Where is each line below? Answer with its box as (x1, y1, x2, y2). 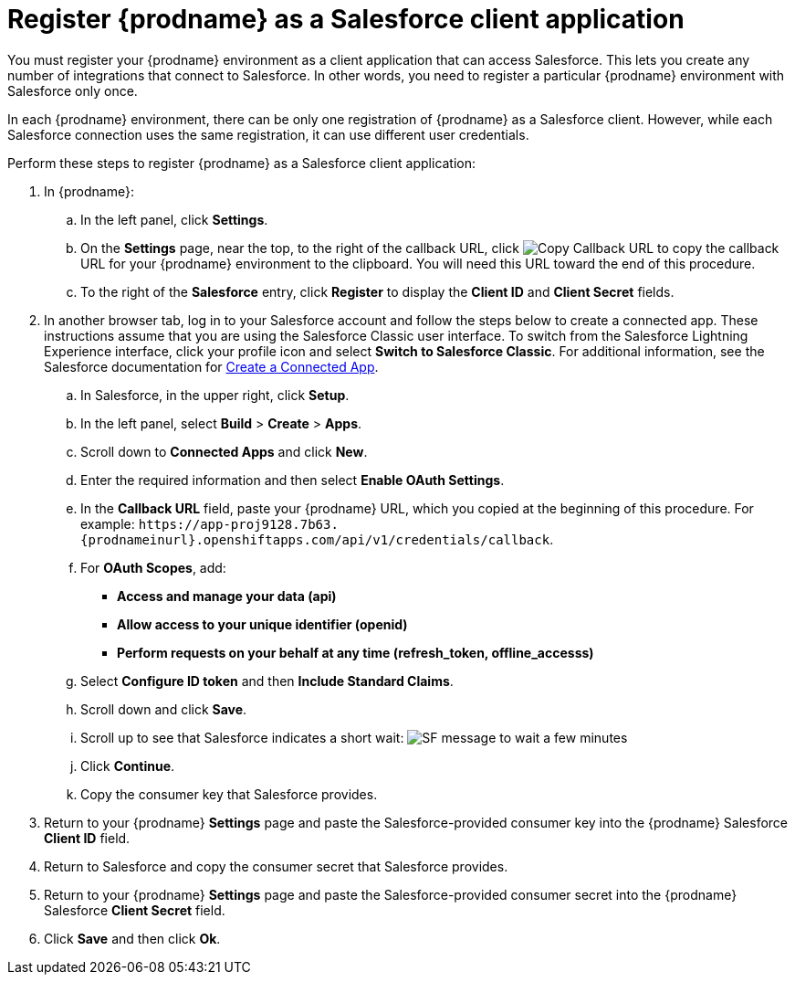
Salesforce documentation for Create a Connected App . (44, 358, 379, 375)
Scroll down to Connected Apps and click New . (80, 443, 368, 459)
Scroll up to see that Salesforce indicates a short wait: (80, 729, 404, 745)
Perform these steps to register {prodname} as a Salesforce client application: (7, 154, 476, 171)
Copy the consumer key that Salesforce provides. (80, 786, 378, 802)
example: (80, 515, 135, 532)
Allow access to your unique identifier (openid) (117, 616, 408, 632)
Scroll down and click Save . (80, 701, 247, 717)
